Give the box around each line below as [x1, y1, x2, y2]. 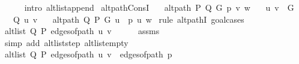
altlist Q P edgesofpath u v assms [4, 25, 160, 37]
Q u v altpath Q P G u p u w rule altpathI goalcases [13, 13, 244, 25]
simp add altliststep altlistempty [4, 36, 128, 48]
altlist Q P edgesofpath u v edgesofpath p [4, 48, 172, 60]
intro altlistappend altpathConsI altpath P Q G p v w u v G [24, 1, 294, 13]
